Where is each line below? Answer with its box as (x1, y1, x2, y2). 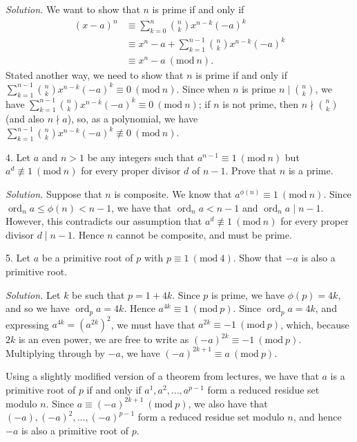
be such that (72, 287, 125, 302)
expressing (6, 317, 49, 331)
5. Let (6, 250, 30, 265)
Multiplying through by (6, 345, 105, 360)
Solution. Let (6, 287, 61, 302)
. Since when (176, 81, 230, 95)
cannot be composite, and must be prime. (116, 227, 292, 241)
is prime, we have (211, 287, 284, 302)
